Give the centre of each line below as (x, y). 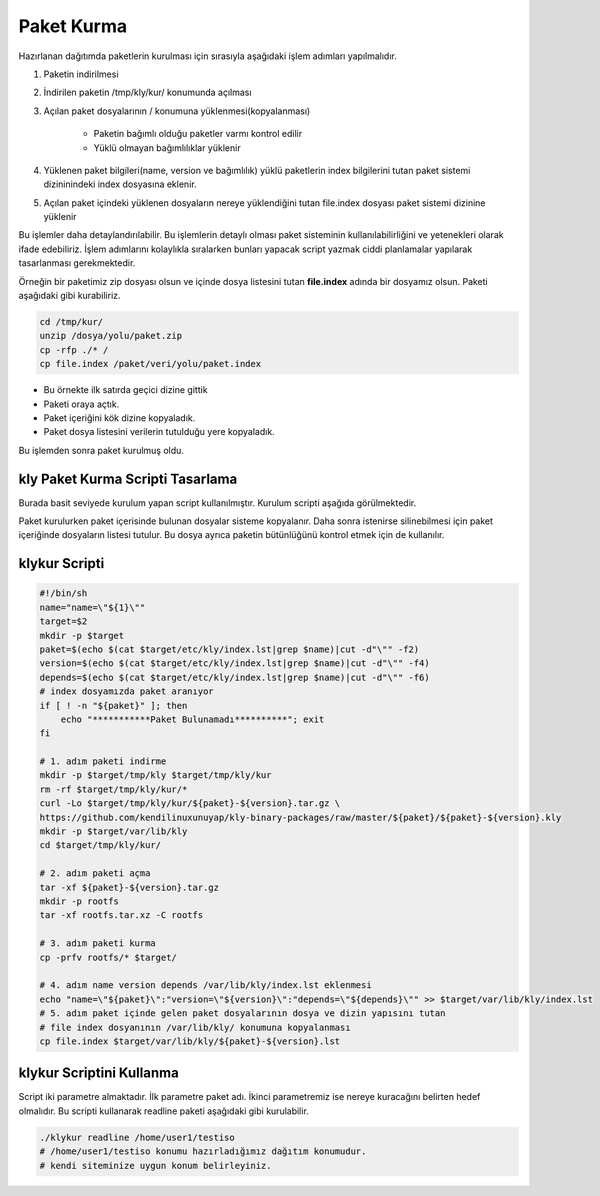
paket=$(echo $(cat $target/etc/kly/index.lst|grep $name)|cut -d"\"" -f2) (229, 649)
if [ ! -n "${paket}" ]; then (113, 705)
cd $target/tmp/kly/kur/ (100, 845)
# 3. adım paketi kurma (98, 943)
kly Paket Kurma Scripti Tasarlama (128, 478)
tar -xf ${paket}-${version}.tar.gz (129, 887)
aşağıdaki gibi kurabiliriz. (69, 296)
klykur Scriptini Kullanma (98, 1073)
